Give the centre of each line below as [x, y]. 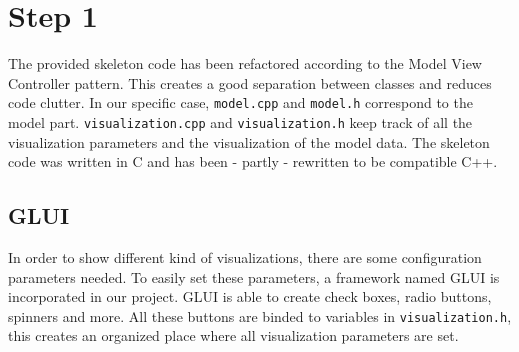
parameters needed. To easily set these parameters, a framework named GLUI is [254, 276]
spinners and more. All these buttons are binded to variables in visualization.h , [260, 315]
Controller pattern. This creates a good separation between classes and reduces [250, 82]
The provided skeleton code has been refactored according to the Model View [245, 63]
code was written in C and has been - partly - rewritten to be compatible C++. [253, 161]
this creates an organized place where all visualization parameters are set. [233, 335]
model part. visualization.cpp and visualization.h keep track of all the [240, 121]
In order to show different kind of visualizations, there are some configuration [245, 257]
